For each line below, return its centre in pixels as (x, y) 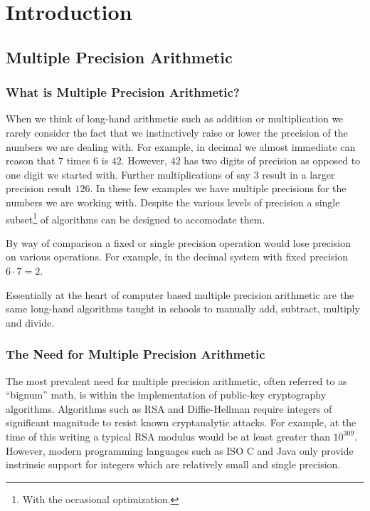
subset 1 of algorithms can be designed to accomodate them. (136, 218)
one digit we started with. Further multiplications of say (128, 174)
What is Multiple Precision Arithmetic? (123, 92)
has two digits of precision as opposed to (272, 160)
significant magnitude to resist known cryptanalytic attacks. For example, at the (181, 422)
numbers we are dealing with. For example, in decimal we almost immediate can (181, 146)
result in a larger (298, 174)
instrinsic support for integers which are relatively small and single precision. (173, 464)
